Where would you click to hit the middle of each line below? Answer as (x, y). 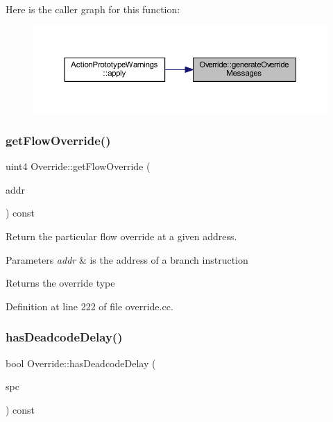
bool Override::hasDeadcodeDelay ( (81, 363)
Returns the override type (60, 283)
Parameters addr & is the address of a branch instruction (127, 259)
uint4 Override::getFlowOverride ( (78, 166)
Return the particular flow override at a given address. (121, 236)
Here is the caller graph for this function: (93, 9)
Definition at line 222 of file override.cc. (89, 306)
